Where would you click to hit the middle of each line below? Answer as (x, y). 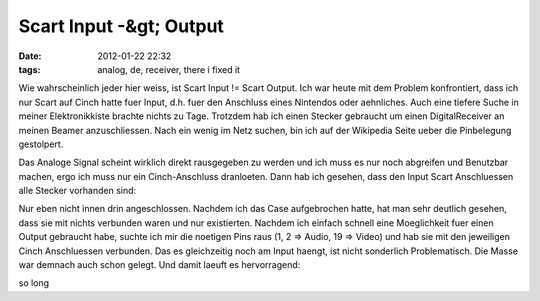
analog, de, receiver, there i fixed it (168, 69)
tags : (29, 69)
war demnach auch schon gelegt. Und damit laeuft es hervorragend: (159, 265)
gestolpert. (41, 144)
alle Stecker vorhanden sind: (77, 191)
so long (34, 283)
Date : (30, 56)
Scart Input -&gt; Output (121, 26)
